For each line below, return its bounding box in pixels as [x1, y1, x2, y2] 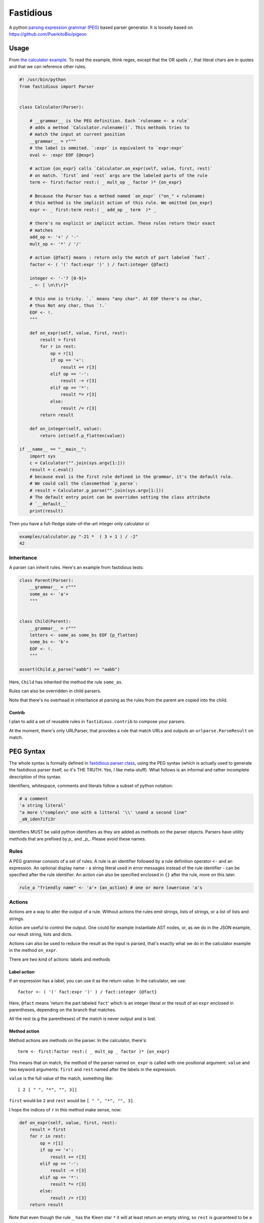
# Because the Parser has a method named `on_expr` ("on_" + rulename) [29, 193, 205, 199]
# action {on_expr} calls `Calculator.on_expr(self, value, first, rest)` [29, 166, 213, 171]
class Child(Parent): [19, 619, 71, 624]
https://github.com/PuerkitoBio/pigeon [9, 31, 87, 37]
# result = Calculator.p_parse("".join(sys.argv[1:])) [29, 487, 164, 493]
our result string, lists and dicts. [9, 931, 73, 937]
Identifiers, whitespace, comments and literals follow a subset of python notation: [9, 783, 173, 789]
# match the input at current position [29, 132, 126, 137]
